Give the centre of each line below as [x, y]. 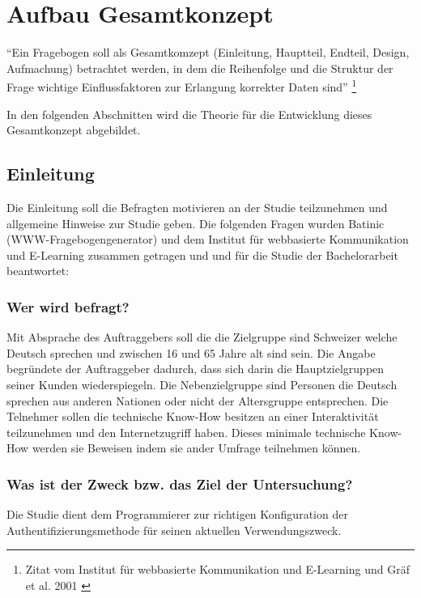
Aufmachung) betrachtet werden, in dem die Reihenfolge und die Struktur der [200, 68]
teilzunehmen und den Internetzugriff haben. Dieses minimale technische [186, 432]
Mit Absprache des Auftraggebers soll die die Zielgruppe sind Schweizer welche [202, 337]
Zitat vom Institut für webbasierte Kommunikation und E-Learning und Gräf [217, 569]
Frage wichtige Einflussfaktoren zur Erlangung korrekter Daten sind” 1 [182, 85]
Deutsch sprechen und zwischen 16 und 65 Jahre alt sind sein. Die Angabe [191, 352]
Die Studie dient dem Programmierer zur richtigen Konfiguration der [177, 514]
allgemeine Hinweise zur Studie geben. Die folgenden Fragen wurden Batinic [196, 223]
